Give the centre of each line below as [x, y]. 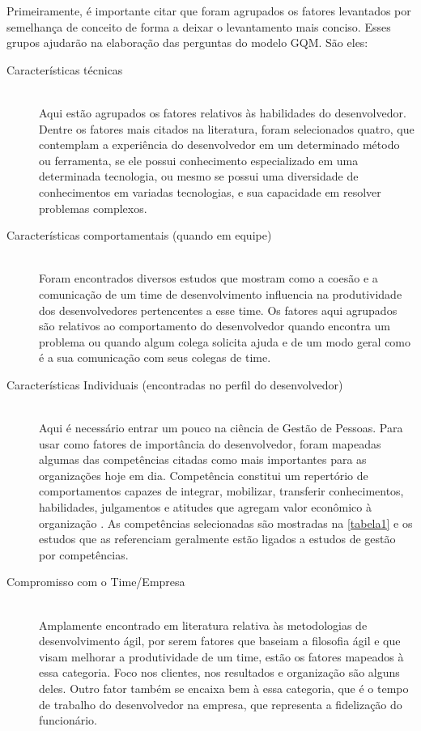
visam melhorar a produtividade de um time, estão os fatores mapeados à [221, 656]
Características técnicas [65, 69]
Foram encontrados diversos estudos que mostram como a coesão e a [208, 278]
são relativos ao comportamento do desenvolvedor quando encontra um [215, 326]
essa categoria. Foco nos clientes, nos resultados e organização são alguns [219, 672]
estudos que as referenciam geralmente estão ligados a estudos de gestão [217, 539]
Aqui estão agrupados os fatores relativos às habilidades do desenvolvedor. [223, 112]
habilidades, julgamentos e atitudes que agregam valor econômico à [205, 507]
